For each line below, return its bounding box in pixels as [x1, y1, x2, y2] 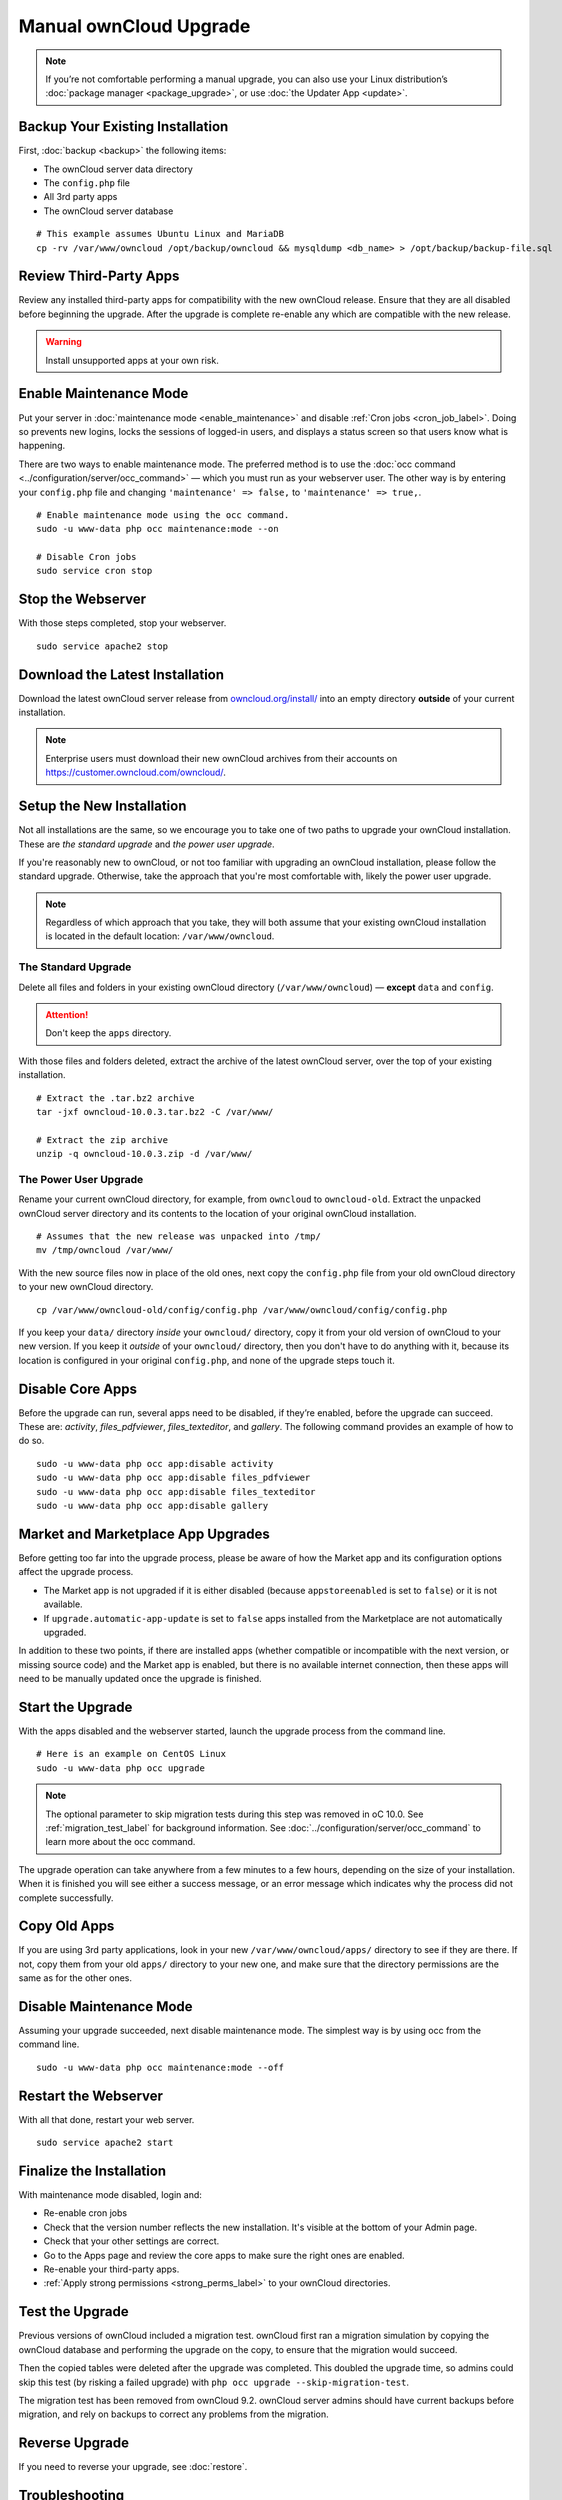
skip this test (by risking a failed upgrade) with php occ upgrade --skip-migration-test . [18, 2376, 410, 2388]
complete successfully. [18, 1891, 114, 1904]
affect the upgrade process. [18, 1566, 134, 1578]
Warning [45, 336, 82, 348]
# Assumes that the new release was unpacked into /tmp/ [36, 1231, 322, 1242]
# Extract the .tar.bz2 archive [36, 1092, 195, 1104]
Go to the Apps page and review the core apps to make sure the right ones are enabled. [43, 2249, 405, 2261]
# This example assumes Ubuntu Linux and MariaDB [36, 228, 285, 240]
